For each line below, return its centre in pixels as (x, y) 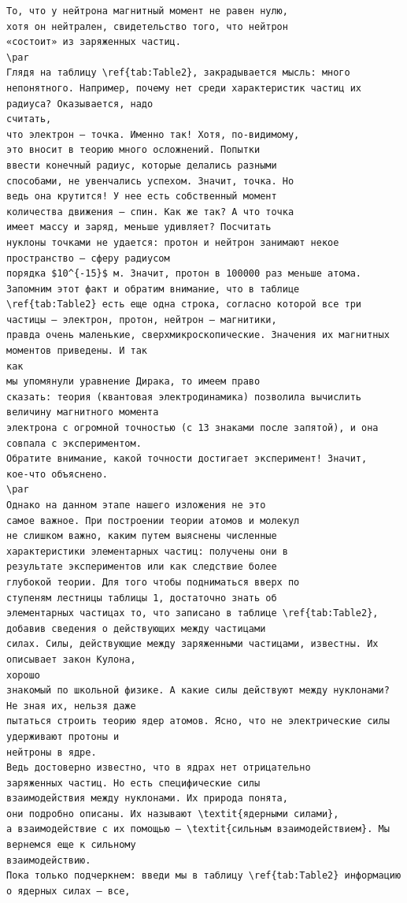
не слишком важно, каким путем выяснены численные (142, 536)
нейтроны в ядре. (52, 752)
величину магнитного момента (83, 412)
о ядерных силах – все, (68, 891)
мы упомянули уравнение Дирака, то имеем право (133, 382)
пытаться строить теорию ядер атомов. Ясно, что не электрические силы (198, 721)
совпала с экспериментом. (74, 443)
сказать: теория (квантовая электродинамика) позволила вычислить (184, 397)
